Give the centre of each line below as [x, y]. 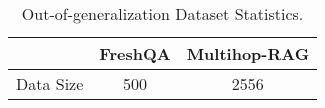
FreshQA [135, 53]
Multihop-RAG [248, 53]
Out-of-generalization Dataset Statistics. [162, 13]
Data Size [50, 83]
